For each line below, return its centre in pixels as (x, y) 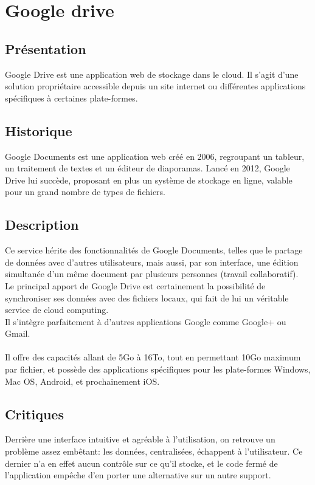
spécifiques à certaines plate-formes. (71, 98)
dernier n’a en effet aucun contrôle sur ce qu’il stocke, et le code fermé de (141, 463)
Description (42, 225)
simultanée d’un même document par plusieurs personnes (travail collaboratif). (152, 274)
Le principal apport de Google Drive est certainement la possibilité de (135, 285)
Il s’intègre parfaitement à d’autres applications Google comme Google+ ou (146, 321)
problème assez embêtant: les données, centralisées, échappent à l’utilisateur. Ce (154, 451)
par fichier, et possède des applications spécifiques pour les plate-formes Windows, (158, 369)
